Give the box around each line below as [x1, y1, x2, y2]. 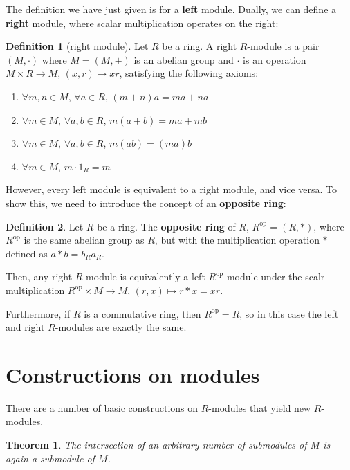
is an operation [243, 52, 306, 66]
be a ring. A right [162, 39, 237, 53]
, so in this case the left [239, 306, 339, 320]
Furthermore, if [6, 306, 71, 320]
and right [6, 320, 45, 334]
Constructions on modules [6, 360, 260, 388]
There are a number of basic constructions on [6, 400, 199, 415]
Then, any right [6, 269, 73, 284]
